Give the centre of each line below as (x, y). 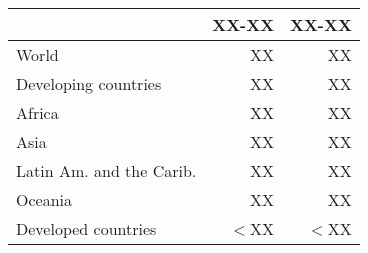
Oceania (44, 199)
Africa (37, 112)
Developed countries (86, 228)
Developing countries (89, 83)
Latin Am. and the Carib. (106, 170)
